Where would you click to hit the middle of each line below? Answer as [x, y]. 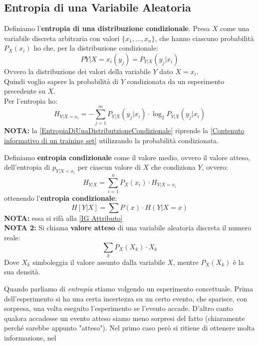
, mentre [186, 262]
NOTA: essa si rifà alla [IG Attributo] [63, 218]
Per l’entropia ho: [31, 100]
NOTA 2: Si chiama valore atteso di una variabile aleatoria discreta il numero [128, 228]
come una [235, 28]
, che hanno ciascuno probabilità [204, 38]
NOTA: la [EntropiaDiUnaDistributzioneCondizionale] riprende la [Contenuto [124, 130]
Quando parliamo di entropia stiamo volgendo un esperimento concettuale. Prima [129, 289]
